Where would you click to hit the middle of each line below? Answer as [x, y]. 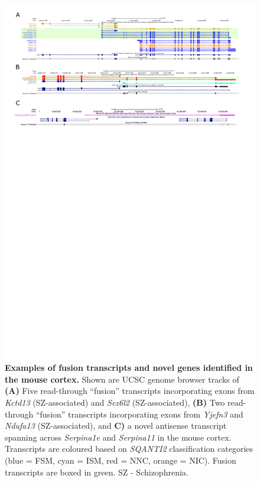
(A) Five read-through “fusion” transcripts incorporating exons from [130, 391]
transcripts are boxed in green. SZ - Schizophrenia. [97, 472]
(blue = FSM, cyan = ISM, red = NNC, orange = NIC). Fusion [121, 460]
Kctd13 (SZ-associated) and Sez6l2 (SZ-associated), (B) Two [115, 402]
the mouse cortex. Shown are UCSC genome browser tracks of [122, 379]
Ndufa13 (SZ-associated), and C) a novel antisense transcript [116, 426]
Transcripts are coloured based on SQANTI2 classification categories [129, 449]
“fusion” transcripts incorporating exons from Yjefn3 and [139, 414]
